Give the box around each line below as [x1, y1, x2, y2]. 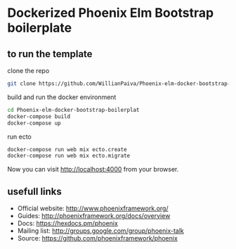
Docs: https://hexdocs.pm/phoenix [17, 219, 118, 228]
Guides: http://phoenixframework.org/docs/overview [17, 212, 171, 220]
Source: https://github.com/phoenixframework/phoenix [17, 234, 178, 243]
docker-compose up [7, 120, 61, 127]
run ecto [7, 132, 32, 141]
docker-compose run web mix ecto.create [7, 146, 128, 153]
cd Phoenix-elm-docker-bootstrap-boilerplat [7, 106, 140, 113]
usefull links [7, 185, 62, 198]
